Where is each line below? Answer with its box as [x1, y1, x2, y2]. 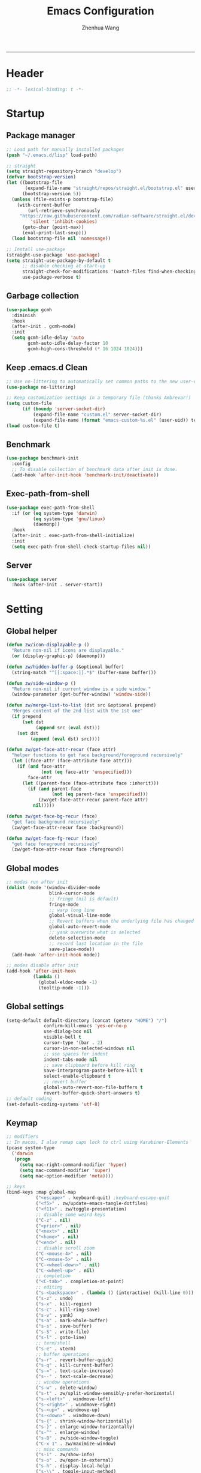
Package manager [6, 130, 75, 141]
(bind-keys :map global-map [6, 1189, 77, 1195]
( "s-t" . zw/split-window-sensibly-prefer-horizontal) [35, 1390, 175, 1396]
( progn [14, 1156, 31, 1162]
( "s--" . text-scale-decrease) [35, 1374, 114, 1380]
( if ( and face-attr [17, 764, 66, 770]
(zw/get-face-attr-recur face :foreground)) [11, 846, 124, 852]
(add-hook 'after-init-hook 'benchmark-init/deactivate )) [11, 472, 160, 478]
